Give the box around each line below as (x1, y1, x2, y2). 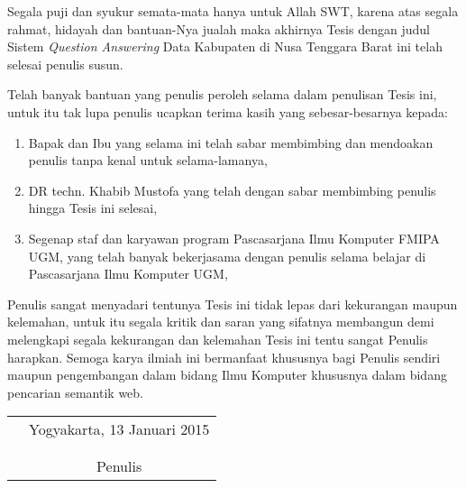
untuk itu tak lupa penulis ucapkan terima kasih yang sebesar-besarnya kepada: (7, 102, 448, 121)
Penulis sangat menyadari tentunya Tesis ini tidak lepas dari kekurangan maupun (7, 294, 458, 313)
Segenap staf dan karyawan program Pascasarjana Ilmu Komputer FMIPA (28, 228, 440, 247)
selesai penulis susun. (7, 54, 123, 73)
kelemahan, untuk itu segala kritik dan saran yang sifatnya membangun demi (7, 312, 434, 331)
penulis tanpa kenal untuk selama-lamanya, (28, 151, 268, 170)
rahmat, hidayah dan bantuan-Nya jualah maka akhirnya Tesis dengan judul (7, 19, 430, 38)
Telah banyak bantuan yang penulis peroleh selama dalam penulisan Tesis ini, (7, 85, 437, 104)
